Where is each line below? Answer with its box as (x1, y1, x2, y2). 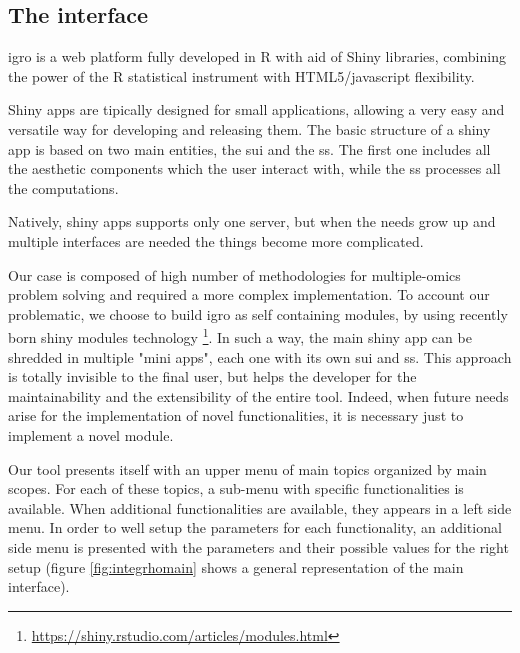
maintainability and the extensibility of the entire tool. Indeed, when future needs (8, 385, 509, 406)
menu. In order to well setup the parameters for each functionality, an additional (8, 517, 502, 538)
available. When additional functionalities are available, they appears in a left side (8, 497, 512, 518)
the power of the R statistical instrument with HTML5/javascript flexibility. (8, 65, 475, 86)
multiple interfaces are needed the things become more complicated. (8, 230, 424, 251)
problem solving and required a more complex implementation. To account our (8, 284, 490, 305)
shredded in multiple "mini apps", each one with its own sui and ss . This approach (8, 346, 512, 367)
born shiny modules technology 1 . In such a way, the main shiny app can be (8, 324, 472, 347)
